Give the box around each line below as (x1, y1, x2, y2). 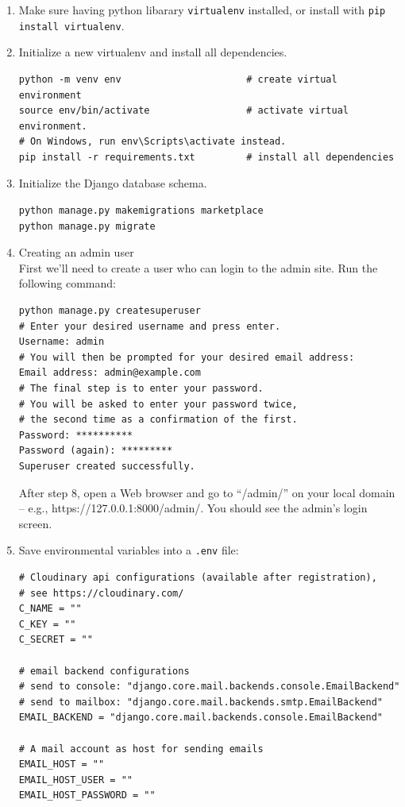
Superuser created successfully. (18, 460, 195, 472)
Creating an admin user (18, 244, 134, 261)
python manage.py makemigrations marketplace (18, 205, 264, 217)
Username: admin (18, 336, 105, 348)
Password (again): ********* (18, 445, 173, 457)
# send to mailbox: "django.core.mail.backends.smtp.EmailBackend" (18, 696, 383, 708)
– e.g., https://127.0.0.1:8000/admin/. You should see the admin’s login (18, 500, 368, 516)
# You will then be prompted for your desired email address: (18, 351, 355, 363)
